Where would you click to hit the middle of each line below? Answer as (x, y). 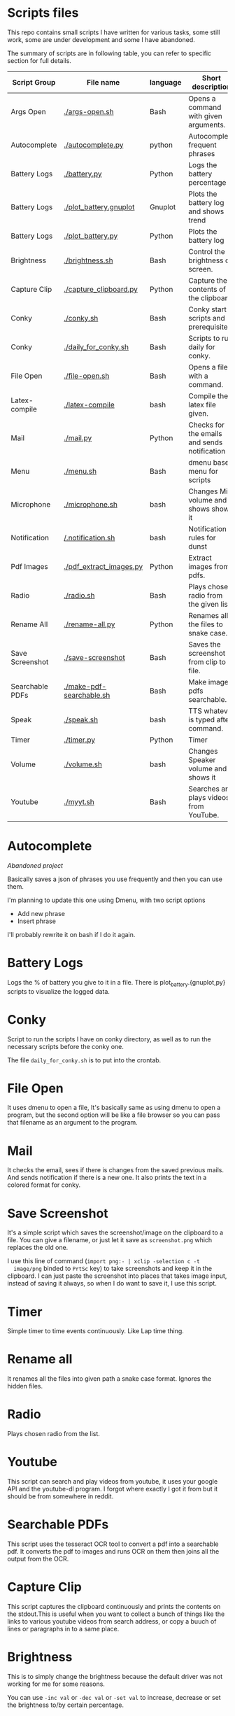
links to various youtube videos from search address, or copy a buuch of (112, 1621)
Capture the (208, 280)
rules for (202, 537)
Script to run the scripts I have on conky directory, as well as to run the (109, 1039)
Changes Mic (210, 491)
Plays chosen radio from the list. (54, 1434)
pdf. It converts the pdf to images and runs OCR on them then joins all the (113, 1552)
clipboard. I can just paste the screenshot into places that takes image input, (117, 1276)
